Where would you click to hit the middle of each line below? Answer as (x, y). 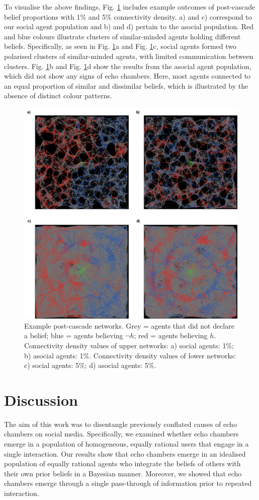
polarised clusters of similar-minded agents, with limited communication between (129, 56)
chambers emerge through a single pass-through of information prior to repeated (128, 483)
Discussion (41, 399)
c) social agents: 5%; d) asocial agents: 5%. (90, 365)
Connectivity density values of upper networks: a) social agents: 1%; (129, 345)
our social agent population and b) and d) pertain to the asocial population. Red (129, 26)
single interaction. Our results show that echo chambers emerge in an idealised (125, 453)
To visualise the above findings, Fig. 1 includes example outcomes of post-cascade (130, 7)
